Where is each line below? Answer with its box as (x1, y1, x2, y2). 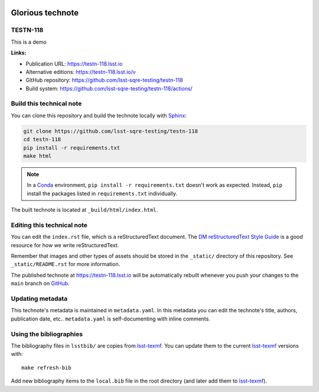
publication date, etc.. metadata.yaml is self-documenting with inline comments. (11, 315, 211, 322)
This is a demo (11, 38, 47, 46)
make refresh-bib (21, 364, 71, 371)
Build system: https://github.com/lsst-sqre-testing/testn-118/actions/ (25, 85, 193, 92)
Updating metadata (11, 294, 68, 303)
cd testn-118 (23, 136, 61, 143)
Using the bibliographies (11, 330, 83, 338)
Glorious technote (11, 8, 79, 18)
